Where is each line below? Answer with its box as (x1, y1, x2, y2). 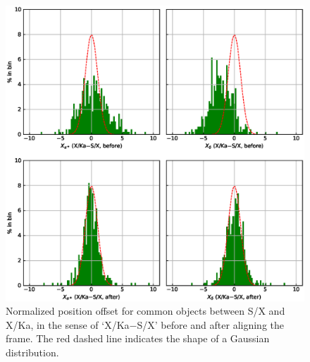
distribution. (6, 344, 59, 359)
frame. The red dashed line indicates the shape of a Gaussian (6, 331, 270, 346)
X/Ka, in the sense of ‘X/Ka (6, 317, 130, 332)
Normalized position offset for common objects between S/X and (6, 303, 285, 318)
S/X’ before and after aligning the (137, 317, 285, 332)
